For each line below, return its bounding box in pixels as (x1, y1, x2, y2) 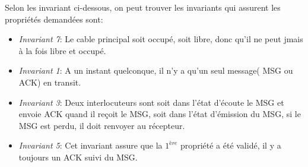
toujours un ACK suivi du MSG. (18, 150, 138, 163)
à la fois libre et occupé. (18, 44, 106, 56)
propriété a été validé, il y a (180, 139, 281, 152)
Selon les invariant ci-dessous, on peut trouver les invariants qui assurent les (5, 1, 281, 13)
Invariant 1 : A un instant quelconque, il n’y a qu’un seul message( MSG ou (18, 64, 293, 77)
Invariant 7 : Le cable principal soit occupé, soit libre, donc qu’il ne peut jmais (18, 33, 303, 45)
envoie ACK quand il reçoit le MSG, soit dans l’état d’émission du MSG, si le (18, 108, 301, 120)
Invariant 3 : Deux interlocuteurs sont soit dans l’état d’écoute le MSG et (18, 96, 284, 108)
